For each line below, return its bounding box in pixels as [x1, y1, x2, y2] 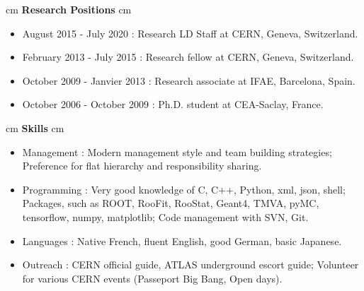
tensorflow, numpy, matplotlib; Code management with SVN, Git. [22, 209, 309, 224]
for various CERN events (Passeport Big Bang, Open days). [22, 271, 283, 285]
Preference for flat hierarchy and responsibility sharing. [22, 158, 262, 173]
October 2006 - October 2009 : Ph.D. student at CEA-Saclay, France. [22, 97, 324, 112]
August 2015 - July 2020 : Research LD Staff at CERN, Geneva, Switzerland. [22, 25, 358, 40]
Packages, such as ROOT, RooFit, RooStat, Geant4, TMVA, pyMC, [22, 196, 319, 210]
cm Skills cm [6, 120, 64, 135]
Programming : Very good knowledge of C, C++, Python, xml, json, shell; [22, 182, 346, 196]
